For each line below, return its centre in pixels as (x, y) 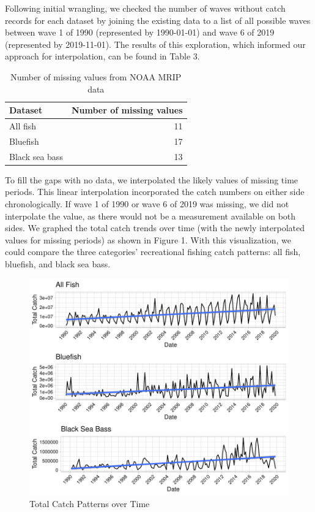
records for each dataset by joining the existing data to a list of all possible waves (158, 20)
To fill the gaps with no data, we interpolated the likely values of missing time (152, 179)
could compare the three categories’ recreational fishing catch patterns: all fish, (153, 252)
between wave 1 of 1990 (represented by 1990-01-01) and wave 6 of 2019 (140, 32)
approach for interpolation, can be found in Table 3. (102, 56)
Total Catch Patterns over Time (90, 504)
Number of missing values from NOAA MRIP (96, 76)
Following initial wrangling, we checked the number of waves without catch (145, 8)
